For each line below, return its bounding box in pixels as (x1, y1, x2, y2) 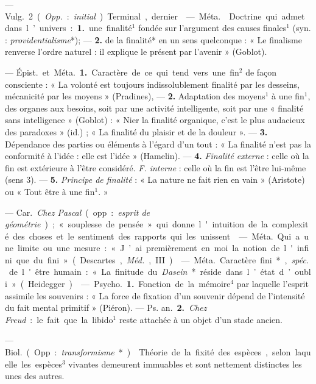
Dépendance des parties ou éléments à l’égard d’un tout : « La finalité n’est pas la (5, 137, 311, 150)
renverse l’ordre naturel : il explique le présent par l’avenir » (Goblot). (5, 45, 267, 58)
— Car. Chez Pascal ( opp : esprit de (5, 205, 150, 218)
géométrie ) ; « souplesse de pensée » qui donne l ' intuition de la (5, 218, 268, 230)
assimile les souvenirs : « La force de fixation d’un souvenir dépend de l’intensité (5, 289, 305, 302)
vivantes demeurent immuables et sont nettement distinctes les (68, 357, 302, 370)
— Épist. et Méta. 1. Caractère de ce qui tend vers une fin (5, 65, 239, 78)
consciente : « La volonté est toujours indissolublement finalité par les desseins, (5, 77, 300, 90)
